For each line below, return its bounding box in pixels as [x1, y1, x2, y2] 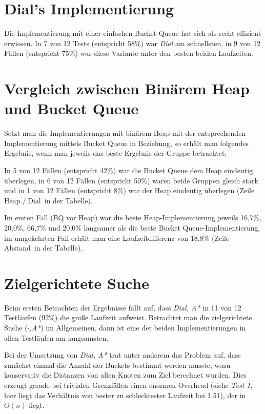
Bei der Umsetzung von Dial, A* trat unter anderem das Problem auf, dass [4, 349, 241, 360]
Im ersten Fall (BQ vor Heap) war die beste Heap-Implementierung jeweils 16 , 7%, [4, 212, 261, 223]
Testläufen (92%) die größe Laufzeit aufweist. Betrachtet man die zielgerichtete [4, 312, 252, 323]
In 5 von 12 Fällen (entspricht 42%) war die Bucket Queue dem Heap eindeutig [4, 165, 253, 175]
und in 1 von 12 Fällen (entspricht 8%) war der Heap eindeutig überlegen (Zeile [4, 185, 255, 196]
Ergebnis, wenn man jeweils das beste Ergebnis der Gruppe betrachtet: [4, 148, 227, 158]
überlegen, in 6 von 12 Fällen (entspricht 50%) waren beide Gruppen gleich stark [4, 175, 258, 185]
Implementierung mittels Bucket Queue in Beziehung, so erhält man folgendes [4, 137, 249, 148]
